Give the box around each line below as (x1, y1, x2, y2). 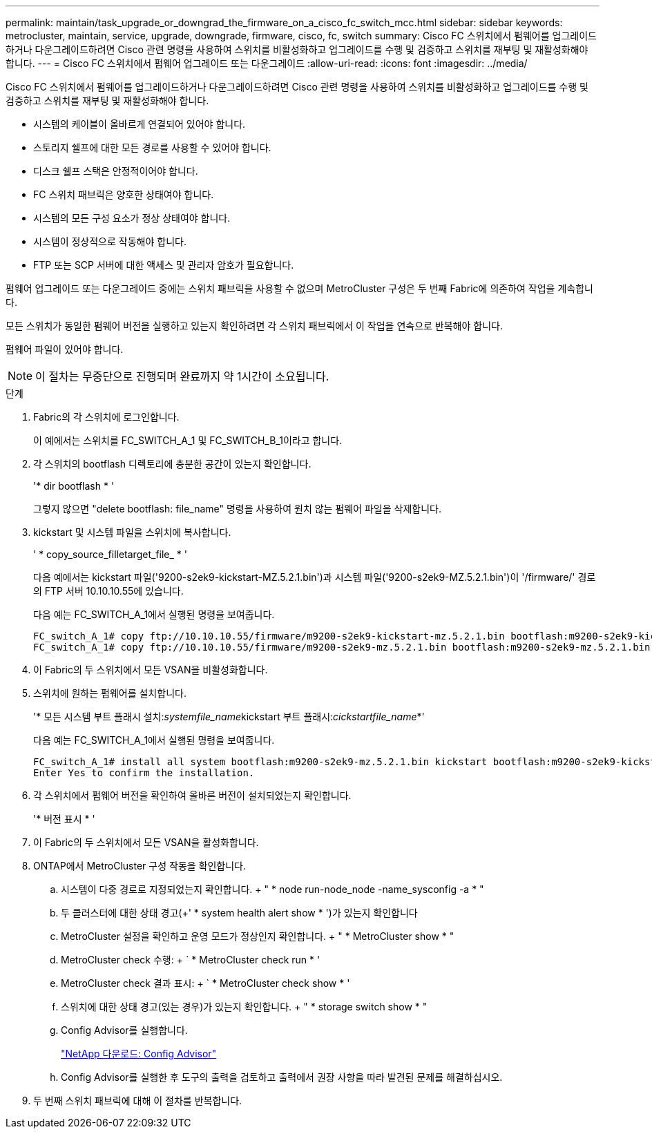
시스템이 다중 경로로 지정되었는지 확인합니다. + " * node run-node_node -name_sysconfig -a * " (61, 883, 484, 895)
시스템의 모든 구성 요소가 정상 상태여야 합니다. (33, 212, 231, 224)
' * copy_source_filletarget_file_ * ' (33, 548, 187, 560)
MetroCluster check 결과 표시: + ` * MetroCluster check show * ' (61, 977, 350, 989)
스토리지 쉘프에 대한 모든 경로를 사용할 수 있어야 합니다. (33, 142, 271, 153)
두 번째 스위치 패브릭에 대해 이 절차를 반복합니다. (33, 1095, 242, 1106)
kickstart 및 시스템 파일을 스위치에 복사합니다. (33, 526, 231, 538)
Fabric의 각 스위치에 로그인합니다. (33, 411, 180, 423)
